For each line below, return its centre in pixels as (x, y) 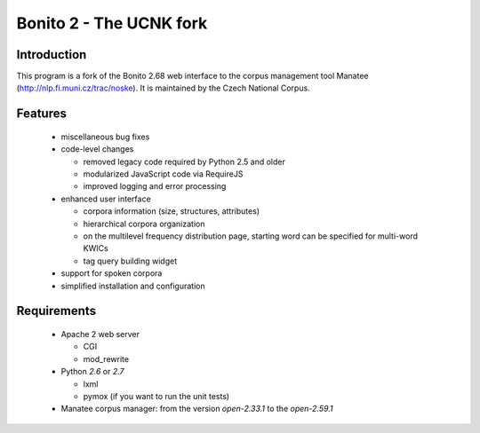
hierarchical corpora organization (144, 224)
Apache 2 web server (100, 334)
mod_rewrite (106, 358)
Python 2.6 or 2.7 (92, 372)
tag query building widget (130, 261)
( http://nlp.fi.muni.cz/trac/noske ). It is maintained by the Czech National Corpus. (163, 88)
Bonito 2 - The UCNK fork (112, 23)
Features (41, 114)
